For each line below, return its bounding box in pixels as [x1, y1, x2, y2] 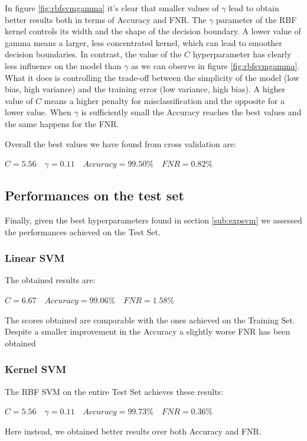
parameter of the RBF [216, 13, 297, 25]
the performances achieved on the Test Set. [5, 225, 161, 238]
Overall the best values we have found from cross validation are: [5, 137, 237, 150]
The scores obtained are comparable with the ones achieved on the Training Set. [5, 313, 295, 326]
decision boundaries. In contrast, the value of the [5, 48, 182, 60]
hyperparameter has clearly [192, 48, 292, 60]
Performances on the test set [5, 186, 184, 205]
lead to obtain [228, 2, 279, 14]
